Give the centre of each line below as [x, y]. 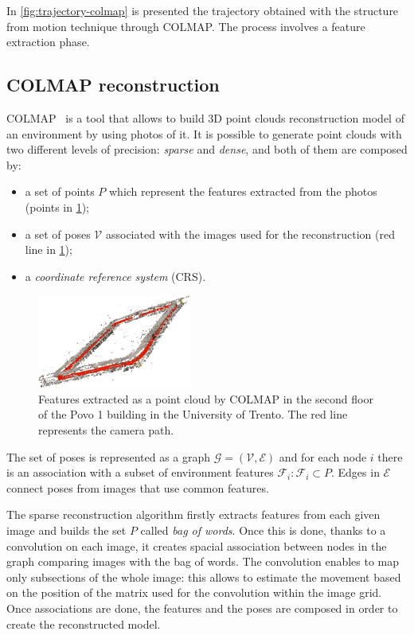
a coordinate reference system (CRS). [115, 276]
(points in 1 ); [57, 206]
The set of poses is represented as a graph [109, 456]
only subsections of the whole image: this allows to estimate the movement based [204, 577]
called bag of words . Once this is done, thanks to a [263, 530]
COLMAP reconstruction [113, 85]
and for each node [323, 456]
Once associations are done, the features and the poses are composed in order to [202, 608]
